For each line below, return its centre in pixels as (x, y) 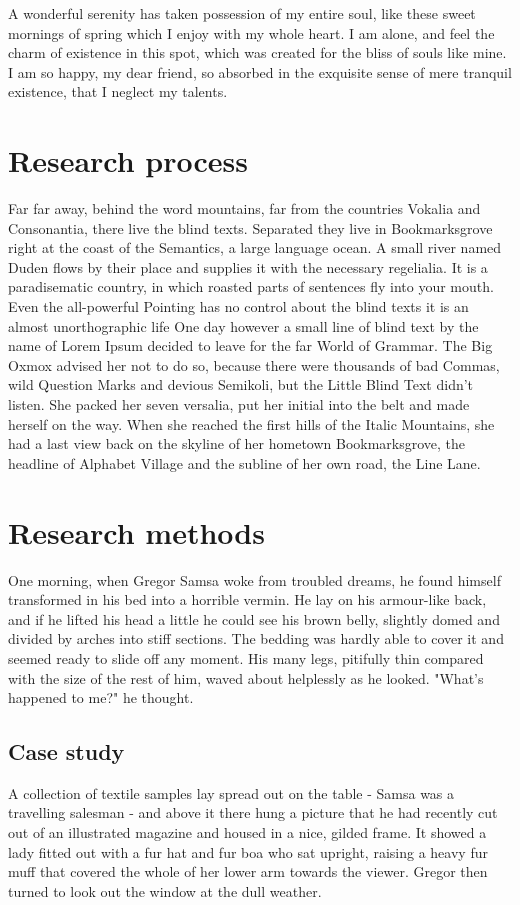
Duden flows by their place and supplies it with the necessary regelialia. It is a (248, 266)
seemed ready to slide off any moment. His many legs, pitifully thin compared (246, 657)
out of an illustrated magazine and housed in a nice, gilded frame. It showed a (247, 832)
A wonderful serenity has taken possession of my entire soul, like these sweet (242, 13)
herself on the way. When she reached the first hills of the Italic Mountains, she (251, 423)
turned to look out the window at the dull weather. (165, 890)
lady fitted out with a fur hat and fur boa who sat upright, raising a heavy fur (248, 851)
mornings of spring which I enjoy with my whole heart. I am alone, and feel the (251, 32)
